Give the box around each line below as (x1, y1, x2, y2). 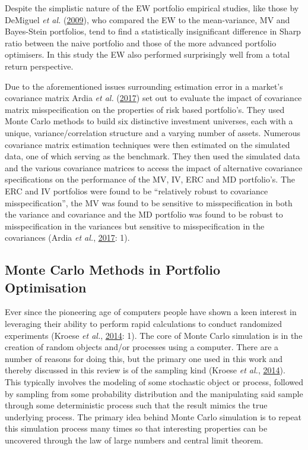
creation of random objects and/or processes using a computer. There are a (5, 341, 279, 353)
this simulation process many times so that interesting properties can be (5, 422, 268, 435)
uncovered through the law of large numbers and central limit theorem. (5, 434, 263, 446)
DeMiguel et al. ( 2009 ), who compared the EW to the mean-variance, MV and (5, 13, 290, 26)
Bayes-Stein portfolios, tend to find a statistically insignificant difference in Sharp (5, 25, 301, 37)
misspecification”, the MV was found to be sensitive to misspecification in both (5, 196, 293, 209)
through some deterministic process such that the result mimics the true (5, 399, 268, 411)
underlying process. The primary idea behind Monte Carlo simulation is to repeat (5, 410, 301, 423)
